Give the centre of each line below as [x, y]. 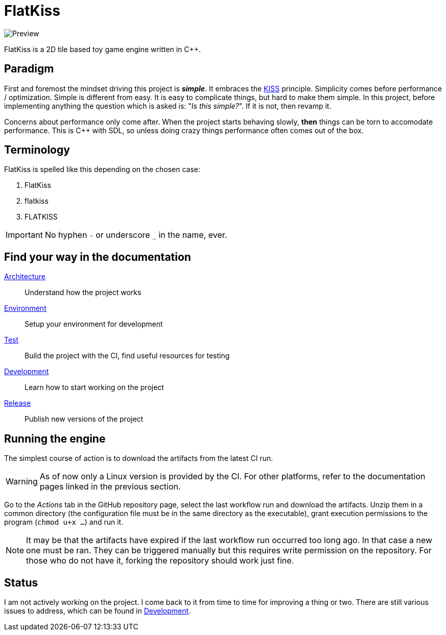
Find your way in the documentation [98, 257]
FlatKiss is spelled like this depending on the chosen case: [102, 169]
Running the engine [55, 438]
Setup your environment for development [94, 324]
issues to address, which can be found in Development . [98, 610]
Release [18, 403]
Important [24, 235]
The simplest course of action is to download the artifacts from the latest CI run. [139, 458]
